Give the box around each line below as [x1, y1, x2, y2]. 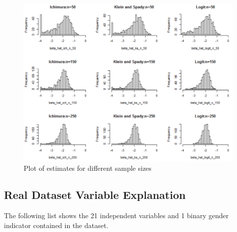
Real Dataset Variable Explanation [4, 187, 186, 202]
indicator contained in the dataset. [4, 220, 109, 230]
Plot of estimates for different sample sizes [24, 163, 152, 173]
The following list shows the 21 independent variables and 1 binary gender [4, 210, 229, 221]
